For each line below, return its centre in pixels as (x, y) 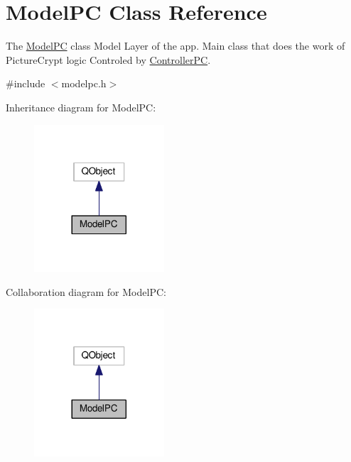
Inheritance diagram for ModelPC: (81, 107)
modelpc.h (84, 83)
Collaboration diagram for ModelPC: (86, 291)
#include (26, 83)
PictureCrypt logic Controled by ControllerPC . (108, 59)
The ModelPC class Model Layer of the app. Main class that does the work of (175, 46)
